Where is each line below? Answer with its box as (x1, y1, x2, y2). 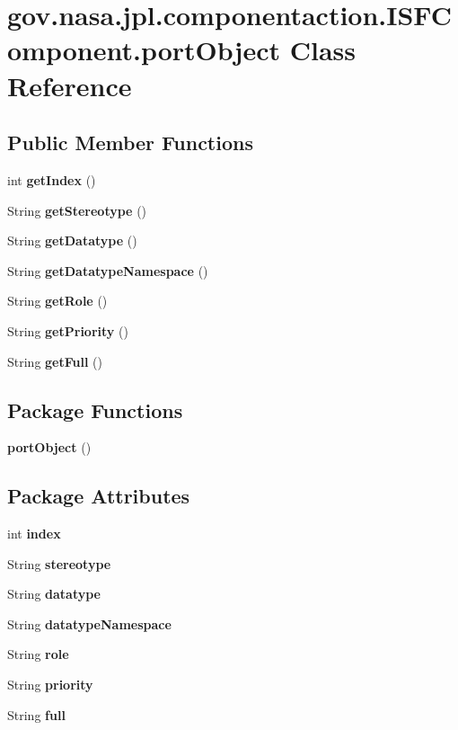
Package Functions (7, 396, 183, 423)
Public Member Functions (7, 129, 253, 156)
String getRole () (7, 291, 108, 310)
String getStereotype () (7, 200, 147, 219)
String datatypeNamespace (7, 614, 172, 633)
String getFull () (7, 352, 102, 370)
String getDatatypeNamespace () (7, 261, 208, 280)
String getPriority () (7, 321, 128, 340)
